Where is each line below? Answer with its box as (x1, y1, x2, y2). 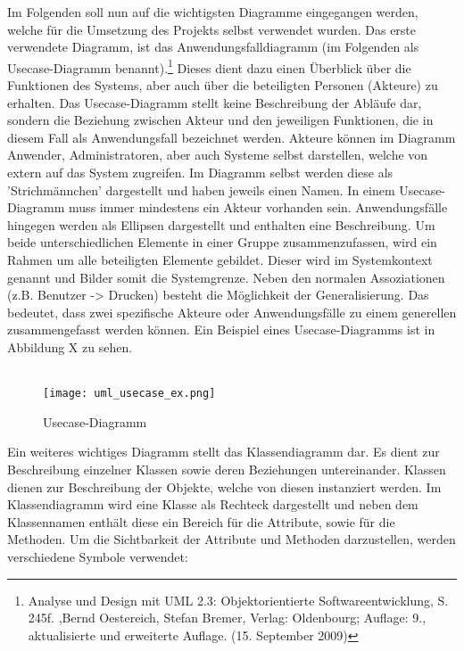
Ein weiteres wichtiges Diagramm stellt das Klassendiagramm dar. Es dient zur (7, 442, 440, 461)
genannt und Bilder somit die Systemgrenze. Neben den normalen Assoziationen (7, 268, 445, 286)
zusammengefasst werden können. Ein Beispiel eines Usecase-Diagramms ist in (7, 320, 435, 339)
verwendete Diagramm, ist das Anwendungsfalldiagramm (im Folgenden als (7, 37, 419, 56)
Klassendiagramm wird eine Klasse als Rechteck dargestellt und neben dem (7, 495, 418, 514)
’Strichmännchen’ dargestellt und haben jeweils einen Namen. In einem (7, 180, 395, 199)
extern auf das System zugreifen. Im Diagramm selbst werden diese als (7, 163, 394, 181)
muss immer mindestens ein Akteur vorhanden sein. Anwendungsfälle (69, 198, 448, 217)
